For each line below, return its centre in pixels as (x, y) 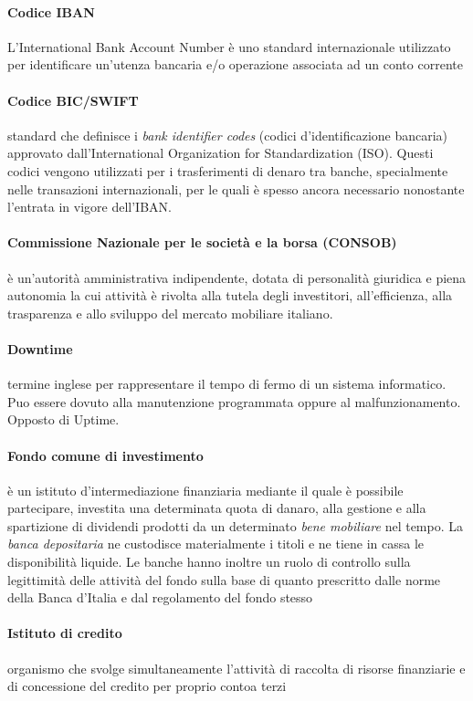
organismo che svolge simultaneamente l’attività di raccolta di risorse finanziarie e (236, 668)
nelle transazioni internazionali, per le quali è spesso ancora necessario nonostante (236, 188)
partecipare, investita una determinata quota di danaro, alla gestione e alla (217, 508)
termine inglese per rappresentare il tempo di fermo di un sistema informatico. (227, 384)
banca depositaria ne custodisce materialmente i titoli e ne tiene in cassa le (216, 544)
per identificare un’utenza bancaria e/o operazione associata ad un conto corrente (235, 64)
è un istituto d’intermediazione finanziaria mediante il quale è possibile (205, 490)
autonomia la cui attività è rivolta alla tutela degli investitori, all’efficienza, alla (230, 295)
